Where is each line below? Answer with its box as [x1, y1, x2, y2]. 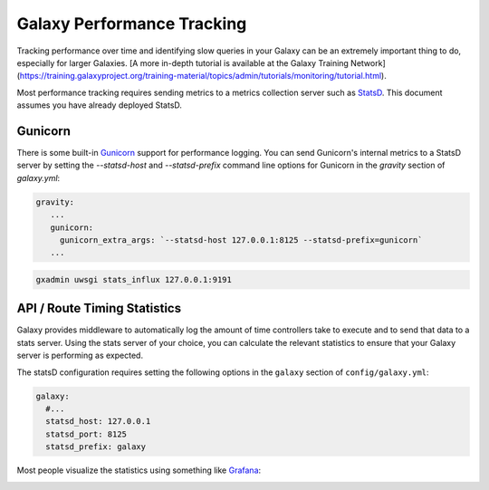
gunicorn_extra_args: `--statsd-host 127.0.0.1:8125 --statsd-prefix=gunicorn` [59, 235, 423, 245]
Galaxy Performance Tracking [16, 14, 247, 34]
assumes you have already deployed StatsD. [16, 100, 183, 110]
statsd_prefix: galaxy [45, 442, 147, 452]
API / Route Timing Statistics [16, 301, 181, 316]
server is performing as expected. [16, 350, 144, 361]
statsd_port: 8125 [45, 428, 127, 439]
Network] [350, 57, 386, 68]
